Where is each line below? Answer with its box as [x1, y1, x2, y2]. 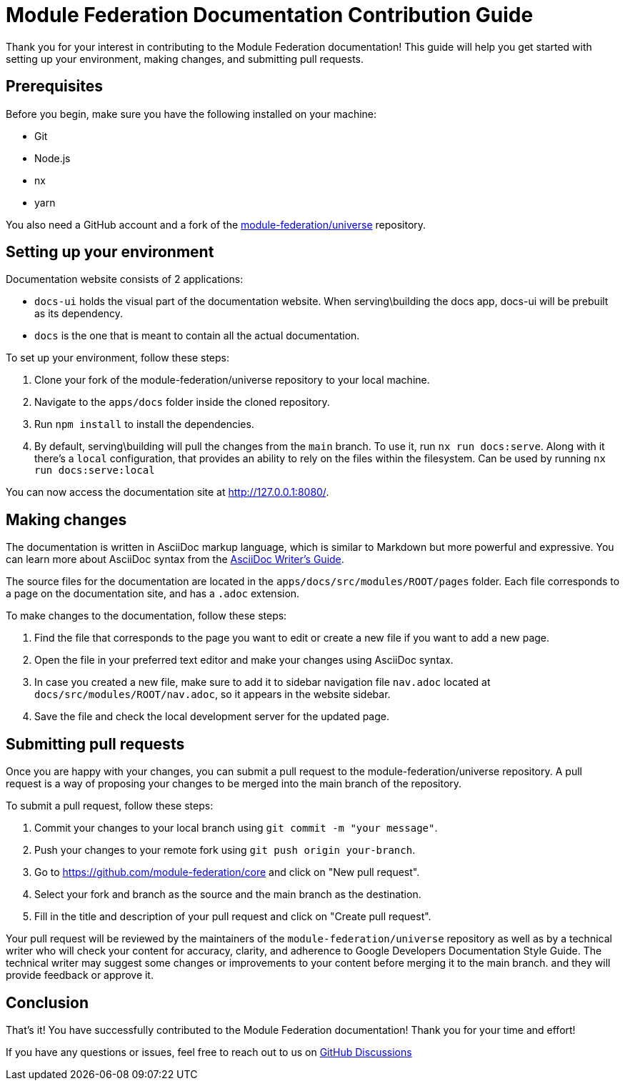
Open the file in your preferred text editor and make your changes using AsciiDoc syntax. [34, 654, 454, 667]
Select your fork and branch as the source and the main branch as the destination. [34, 888, 421, 901]
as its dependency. [34, 307, 124, 320]
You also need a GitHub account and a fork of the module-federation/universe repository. [6, 218, 426, 231]
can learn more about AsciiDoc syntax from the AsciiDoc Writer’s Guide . [6, 553, 344, 566]
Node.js [34, 151, 71, 164]
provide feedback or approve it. [6, 969, 154, 982]
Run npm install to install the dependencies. [34, 418, 254, 431]
